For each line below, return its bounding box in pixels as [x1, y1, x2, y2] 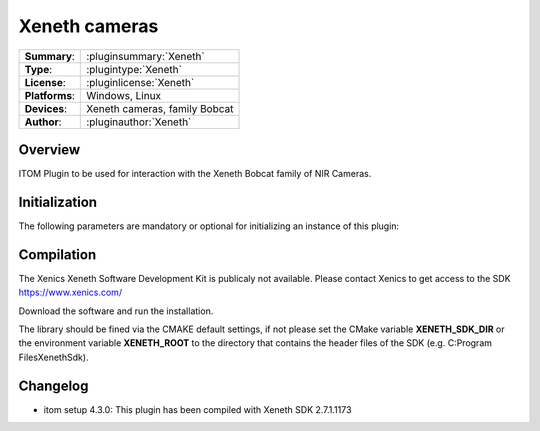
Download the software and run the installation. [18, 305, 214, 317]
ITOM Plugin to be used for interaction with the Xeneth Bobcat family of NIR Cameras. [18, 168, 372, 180]
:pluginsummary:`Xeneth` [86, 49, 205, 63]
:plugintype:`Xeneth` [86, 62, 182, 76]
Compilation [18, 246, 97, 263]
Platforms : [24, 88, 75, 102]
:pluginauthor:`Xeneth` [86, 115, 192, 129]
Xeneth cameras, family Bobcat [86, 101, 234, 115]
